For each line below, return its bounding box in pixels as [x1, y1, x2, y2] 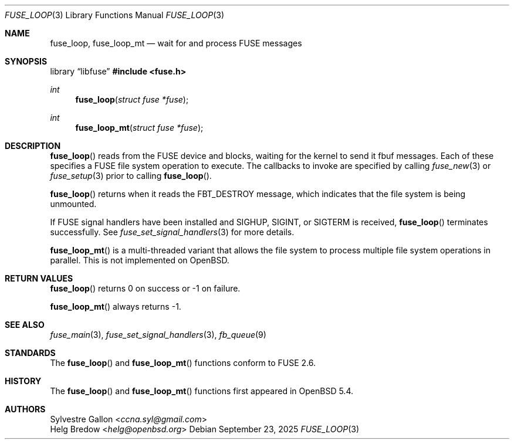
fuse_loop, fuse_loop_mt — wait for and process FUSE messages [50, 38, 302, 48]
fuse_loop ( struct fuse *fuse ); [75, 94, 189, 104]
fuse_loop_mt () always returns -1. [50, 301, 181, 311]
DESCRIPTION [5, 141, 61, 151]
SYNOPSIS [5, 56, 48, 66]
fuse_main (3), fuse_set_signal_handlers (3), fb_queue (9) [50, 330, 266, 340]
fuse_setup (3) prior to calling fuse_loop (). [50, 171, 212, 181]
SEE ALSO [5, 320, 45, 330]
